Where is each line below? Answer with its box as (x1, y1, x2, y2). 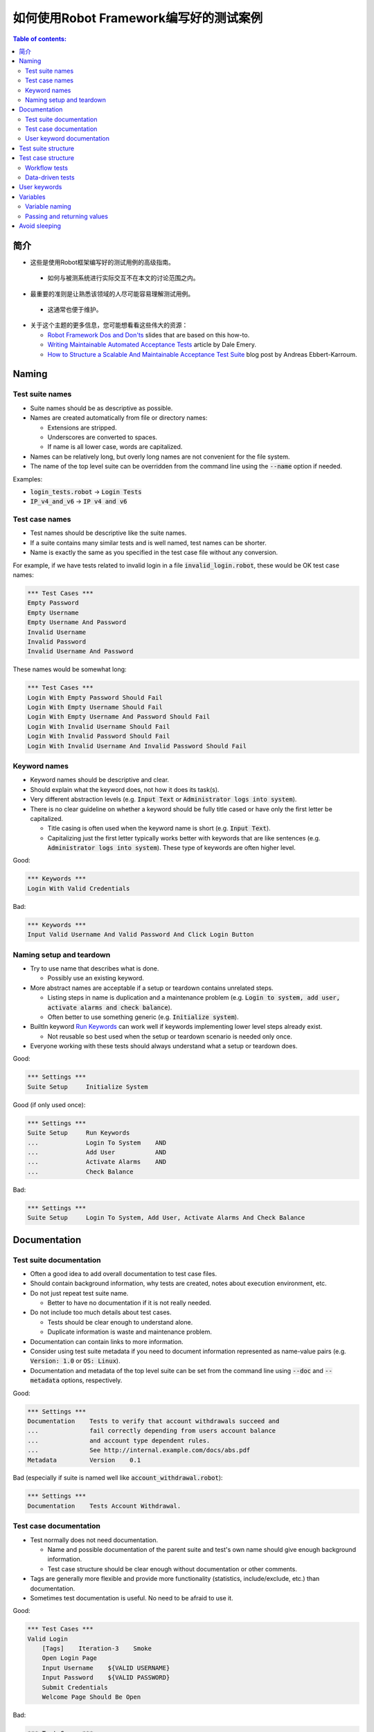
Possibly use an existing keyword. (47, 974, 145, 982)
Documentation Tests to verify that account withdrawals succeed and (27, 1417, 280, 1425)
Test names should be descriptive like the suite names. (30, 529, 187, 537)
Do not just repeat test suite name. (30, 1289, 129, 1297)
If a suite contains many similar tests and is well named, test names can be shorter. (30, 538, 267, 547)
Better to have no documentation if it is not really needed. (47, 1299, 211, 1307)
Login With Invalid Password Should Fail (27, 732, 170, 741)
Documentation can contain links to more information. (30, 1337, 184, 1345)
